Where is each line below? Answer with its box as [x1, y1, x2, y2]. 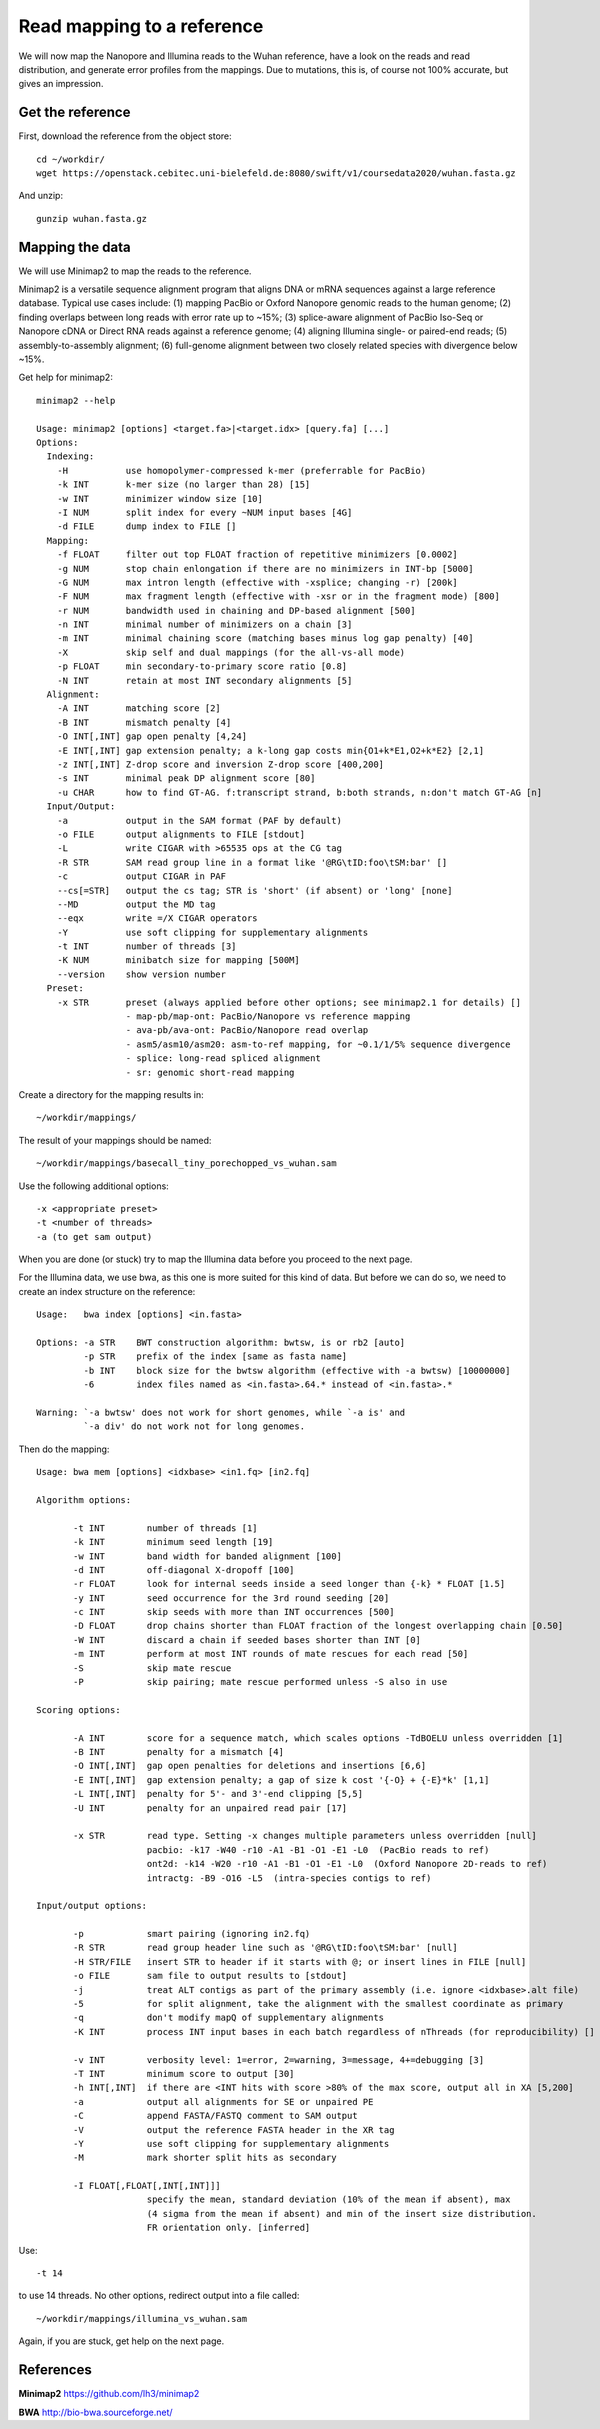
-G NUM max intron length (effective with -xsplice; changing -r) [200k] [56, 576, 459, 588]
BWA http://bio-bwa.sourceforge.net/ [18, 2406, 174, 2418]
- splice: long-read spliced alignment [125, 1053, 322, 1064]
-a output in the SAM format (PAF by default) [56, 815, 342, 826]
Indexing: [46, 451, 95, 462]
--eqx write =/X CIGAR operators [56, 913, 259, 924]
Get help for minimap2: [18, 371, 114, 384]
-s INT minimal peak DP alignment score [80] [56, 773, 316, 784]
